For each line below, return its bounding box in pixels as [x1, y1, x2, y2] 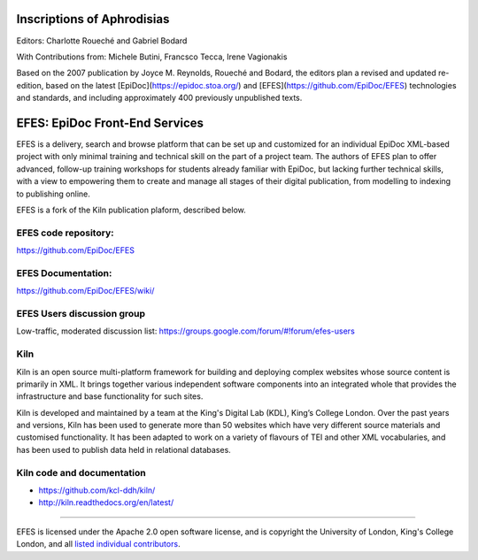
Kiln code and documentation [16, 466, 146, 479]
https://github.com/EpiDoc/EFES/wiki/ [16, 286, 155, 296]
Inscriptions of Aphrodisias [16, 12, 170, 27]
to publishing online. [16, 188, 90, 199]
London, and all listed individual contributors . [16, 539, 181, 549]
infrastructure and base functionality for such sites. [16, 391, 204, 402]
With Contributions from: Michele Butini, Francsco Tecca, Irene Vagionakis [16, 51, 288, 62]
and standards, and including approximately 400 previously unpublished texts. [16, 93, 303, 104]
